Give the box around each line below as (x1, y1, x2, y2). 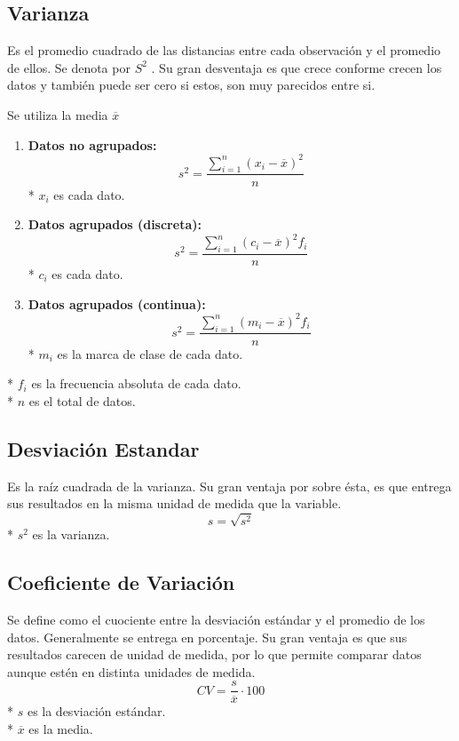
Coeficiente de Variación (7, 569, 235, 596)
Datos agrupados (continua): (28, 294, 206, 313)
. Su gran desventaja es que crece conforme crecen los (151, 58, 442, 76)
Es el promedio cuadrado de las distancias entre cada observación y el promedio (7, 41, 441, 60)
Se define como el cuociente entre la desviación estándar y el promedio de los (7, 610, 425, 629)
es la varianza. (32, 525, 110, 544)
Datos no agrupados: (28, 135, 157, 154)
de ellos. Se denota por (7, 58, 131, 76)
